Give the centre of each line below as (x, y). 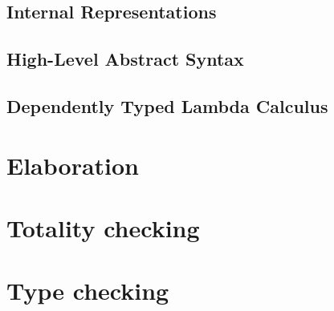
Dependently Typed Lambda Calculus (167, 105)
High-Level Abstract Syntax (125, 59)
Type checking (88, 291)
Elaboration (73, 165)
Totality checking (103, 227)
